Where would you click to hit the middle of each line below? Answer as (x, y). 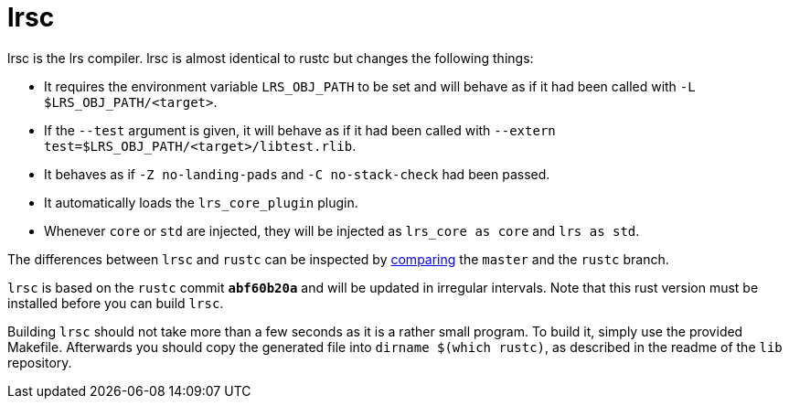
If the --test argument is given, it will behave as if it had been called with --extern (300, 130)
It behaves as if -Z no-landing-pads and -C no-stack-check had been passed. (297, 174)
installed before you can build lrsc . (116, 303)
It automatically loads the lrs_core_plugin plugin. (201, 202)
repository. (40, 362)
